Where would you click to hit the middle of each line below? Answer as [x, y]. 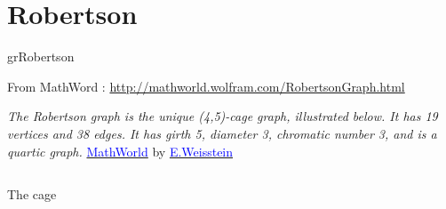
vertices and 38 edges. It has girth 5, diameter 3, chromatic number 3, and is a [222, 133]
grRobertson [41, 56]
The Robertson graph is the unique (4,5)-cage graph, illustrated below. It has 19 [223, 116]
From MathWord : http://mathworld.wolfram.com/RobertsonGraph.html [206, 86]
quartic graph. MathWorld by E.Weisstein [120, 151]
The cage [32, 194]
